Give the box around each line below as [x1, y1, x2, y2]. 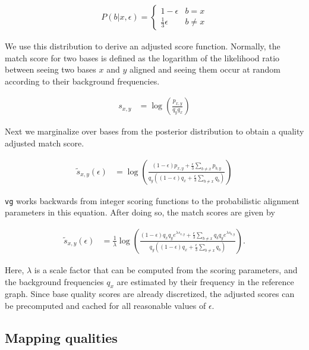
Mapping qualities [5, 328, 118, 346]
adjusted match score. [5, 137, 84, 149]
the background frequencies [5, 275, 104, 287]
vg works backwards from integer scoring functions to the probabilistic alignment [5, 194, 300, 207]
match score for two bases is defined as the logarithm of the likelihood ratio [5, 51, 280, 64]
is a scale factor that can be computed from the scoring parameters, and [34, 263, 298, 276]
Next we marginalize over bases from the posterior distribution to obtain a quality [5, 125, 304, 137]
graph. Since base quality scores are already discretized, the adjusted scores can [5, 287, 295, 300]
